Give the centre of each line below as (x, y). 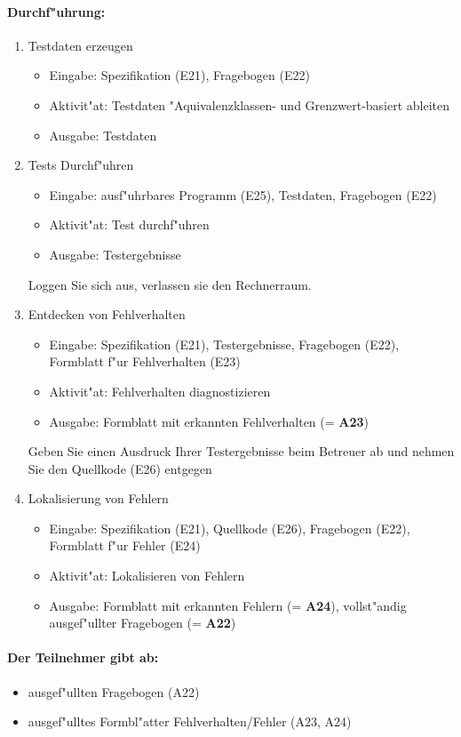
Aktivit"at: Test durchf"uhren (129, 224)
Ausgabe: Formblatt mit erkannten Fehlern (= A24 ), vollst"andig (228, 605)
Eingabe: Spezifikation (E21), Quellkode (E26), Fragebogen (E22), (230, 528)
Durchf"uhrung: (56, 11)
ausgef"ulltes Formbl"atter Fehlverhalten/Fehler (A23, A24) (190, 721)
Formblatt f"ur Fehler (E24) (125, 545)
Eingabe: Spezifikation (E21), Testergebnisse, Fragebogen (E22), (224, 344)
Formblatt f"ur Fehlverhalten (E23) (145, 361)
